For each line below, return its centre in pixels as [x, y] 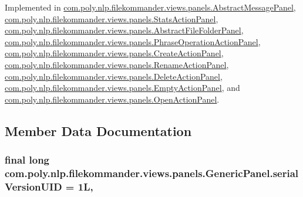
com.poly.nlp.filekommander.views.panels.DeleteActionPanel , [114, 76]
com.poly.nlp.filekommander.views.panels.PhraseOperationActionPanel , [133, 41]
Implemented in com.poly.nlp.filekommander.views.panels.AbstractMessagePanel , [150, 7]
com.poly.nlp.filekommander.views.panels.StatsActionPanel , [112, 18]
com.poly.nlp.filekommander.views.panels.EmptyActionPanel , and [122, 88]
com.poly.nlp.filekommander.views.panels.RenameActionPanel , [117, 64]
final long [27, 160]
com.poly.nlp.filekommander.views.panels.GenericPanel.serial [152, 173]
